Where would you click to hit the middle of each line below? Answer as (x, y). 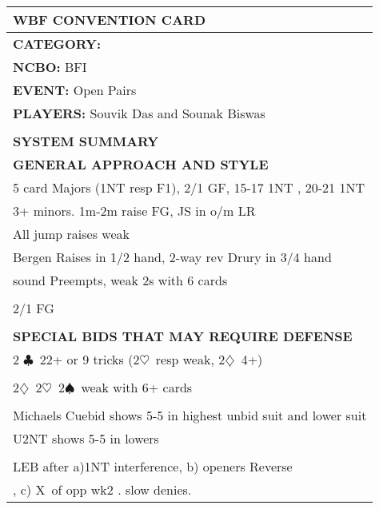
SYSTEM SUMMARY (86, 141)
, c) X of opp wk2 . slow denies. (102, 489)
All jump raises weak (71, 234)
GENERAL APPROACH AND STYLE (141, 164)
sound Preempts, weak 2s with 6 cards (120, 280)
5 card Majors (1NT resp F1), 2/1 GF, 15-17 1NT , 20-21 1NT (189, 187)
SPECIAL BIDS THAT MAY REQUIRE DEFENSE (183, 336)
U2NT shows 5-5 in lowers (86, 438)
